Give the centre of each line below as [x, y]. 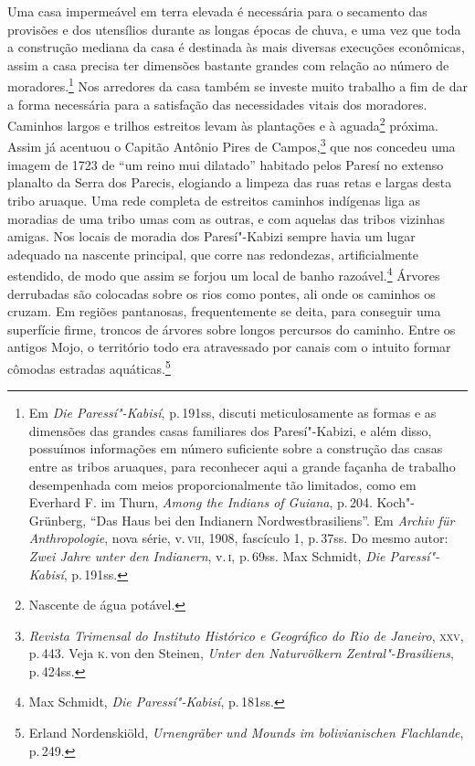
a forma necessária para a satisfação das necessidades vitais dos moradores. [217, 104]
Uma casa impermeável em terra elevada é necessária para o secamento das [217, 11]
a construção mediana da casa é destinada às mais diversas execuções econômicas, [236, 47]
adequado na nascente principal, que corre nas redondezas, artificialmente [213, 254]
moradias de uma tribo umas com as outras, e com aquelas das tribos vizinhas [227, 218]
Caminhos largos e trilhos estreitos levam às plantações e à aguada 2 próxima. [223, 124]
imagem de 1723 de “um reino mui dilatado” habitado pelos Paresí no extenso [226, 164]
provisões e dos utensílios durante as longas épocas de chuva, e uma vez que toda [234, 29]
